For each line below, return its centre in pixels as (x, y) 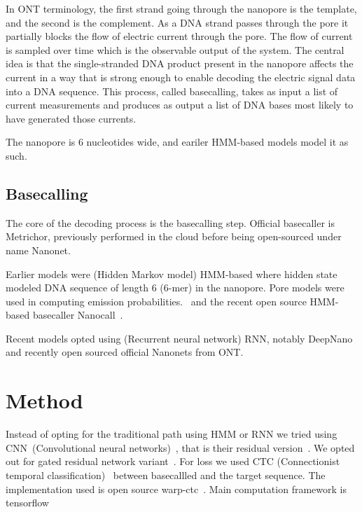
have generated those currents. (71, 118)
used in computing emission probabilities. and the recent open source (156, 301)
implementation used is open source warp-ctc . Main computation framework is (176, 489)
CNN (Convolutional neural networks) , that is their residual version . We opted (180, 447)
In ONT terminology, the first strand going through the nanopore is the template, (181, 8)
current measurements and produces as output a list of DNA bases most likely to (180, 105)
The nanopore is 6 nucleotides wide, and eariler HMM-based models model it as (177, 142)
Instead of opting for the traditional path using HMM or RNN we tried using (172, 434)
